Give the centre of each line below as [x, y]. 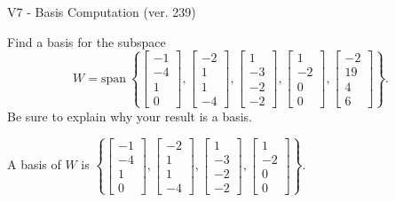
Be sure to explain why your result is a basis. [130, 116]
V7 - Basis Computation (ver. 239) [102, 12]
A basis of [34, 164]
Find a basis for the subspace [87, 41]
